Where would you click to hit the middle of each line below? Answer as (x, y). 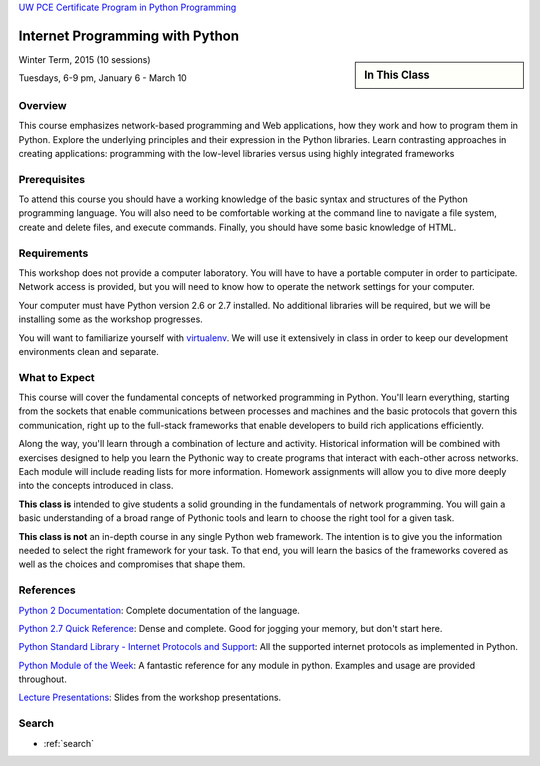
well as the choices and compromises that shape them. (132, 564)
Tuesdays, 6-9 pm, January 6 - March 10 (102, 78)
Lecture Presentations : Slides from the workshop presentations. (150, 697)
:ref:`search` (69, 743)
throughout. (42, 679)
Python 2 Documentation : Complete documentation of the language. (159, 610)
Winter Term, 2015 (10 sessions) (84, 59)
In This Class (397, 75)
